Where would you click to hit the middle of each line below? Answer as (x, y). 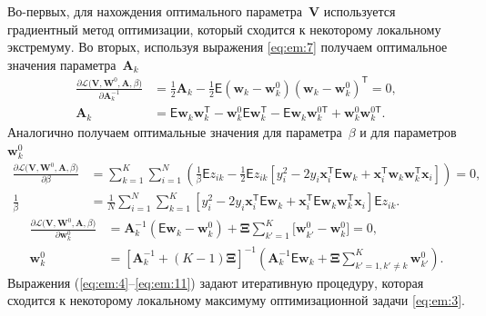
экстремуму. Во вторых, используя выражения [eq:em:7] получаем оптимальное (228, 47)
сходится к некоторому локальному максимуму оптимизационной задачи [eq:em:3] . (236, 300)
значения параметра (62, 64)
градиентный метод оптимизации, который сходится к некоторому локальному (224, 29)
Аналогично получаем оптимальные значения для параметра (175, 132)
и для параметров (408, 132)
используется (359, 11)
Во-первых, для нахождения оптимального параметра (155, 11)
